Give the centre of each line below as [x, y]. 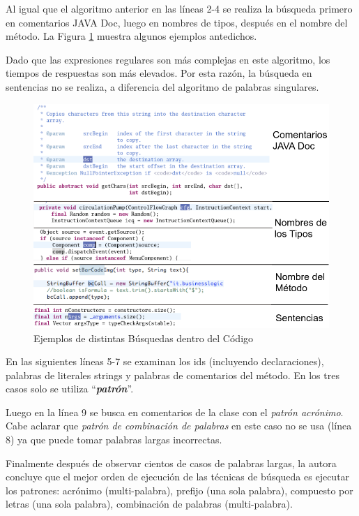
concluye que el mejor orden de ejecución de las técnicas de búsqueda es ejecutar [178, 477]
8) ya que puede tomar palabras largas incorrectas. [114, 440]
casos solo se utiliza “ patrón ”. [70, 389]
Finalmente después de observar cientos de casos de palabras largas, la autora [171, 463]
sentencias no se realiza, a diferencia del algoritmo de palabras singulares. [162, 86]
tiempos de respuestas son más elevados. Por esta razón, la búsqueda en [159, 73]
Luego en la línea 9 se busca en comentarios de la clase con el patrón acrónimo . [175, 412]
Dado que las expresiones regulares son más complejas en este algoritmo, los [168, 59]
